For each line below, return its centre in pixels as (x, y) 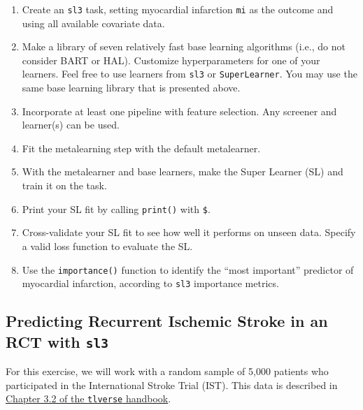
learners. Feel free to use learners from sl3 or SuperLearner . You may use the (190, 74)
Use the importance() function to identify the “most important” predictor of (188, 269)
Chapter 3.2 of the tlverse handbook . (88, 398)
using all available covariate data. (93, 23)
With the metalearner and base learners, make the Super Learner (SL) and (183, 171)
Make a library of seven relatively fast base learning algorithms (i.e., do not (184, 46)
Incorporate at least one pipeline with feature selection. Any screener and (179, 111)
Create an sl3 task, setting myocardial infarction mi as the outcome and (178, 9)
